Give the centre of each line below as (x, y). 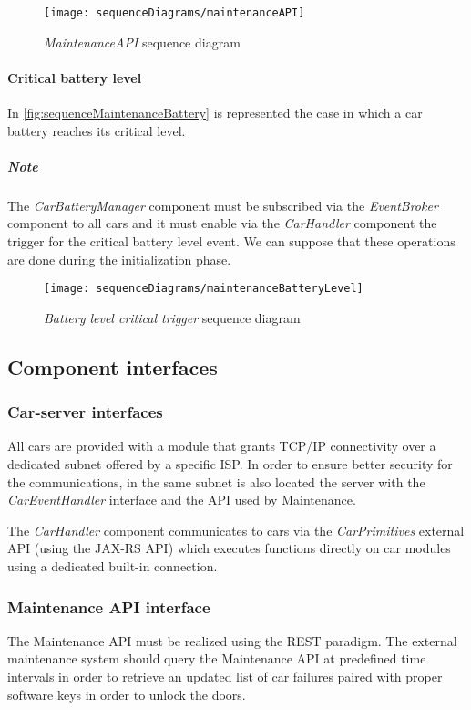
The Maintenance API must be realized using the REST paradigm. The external (232, 640)
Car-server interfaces (85, 412)
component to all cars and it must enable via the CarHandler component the (222, 223)
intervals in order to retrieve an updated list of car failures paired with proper (225, 676)
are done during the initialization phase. (119, 259)
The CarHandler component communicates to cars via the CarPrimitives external (236, 530)
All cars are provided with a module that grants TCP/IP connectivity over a (222, 446)
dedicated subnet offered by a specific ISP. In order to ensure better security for (230, 464)
